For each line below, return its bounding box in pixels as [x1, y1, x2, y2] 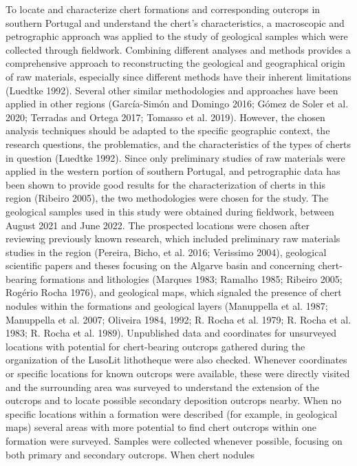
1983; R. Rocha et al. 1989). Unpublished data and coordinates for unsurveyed [6, 326, 337, 340]
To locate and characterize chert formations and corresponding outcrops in [6, 2, 321, 16]
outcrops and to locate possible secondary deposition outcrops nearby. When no [6, 393, 342, 407]
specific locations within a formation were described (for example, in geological [6, 406, 338, 421]
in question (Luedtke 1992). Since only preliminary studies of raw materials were [6, 150, 345, 165]
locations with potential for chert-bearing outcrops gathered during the [6, 339, 305, 353]
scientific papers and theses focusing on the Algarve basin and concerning [6, 258, 315, 273]
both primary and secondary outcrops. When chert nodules [6, 447, 255, 461]
